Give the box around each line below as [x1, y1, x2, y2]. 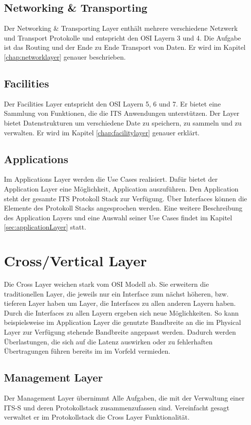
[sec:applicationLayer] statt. [4, 222, 86, 232]
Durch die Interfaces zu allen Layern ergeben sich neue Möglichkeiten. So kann [4, 307, 239, 318]
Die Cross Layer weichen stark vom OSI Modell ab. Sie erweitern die [4, 279, 209, 289]
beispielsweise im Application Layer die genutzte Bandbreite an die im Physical [4, 317, 241, 327]
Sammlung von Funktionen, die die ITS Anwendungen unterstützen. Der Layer [4, 108, 240, 118]
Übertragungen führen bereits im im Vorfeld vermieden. [4, 346, 171, 356]
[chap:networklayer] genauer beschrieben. [4, 51, 126, 62]
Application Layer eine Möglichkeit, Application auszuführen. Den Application [4, 183, 239, 193]
